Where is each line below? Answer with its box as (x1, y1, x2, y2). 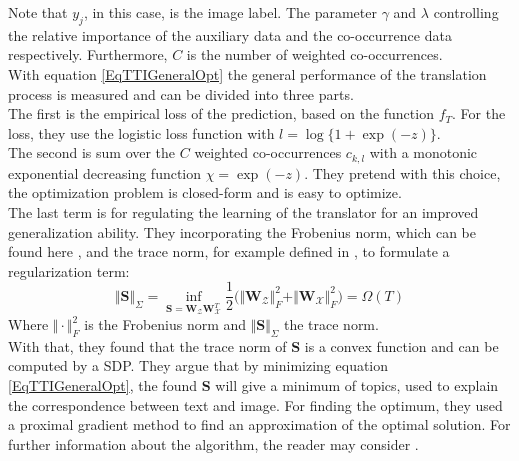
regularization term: (8, 260, 130, 281)
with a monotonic (369, 142, 478, 163)
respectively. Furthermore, (8, 44, 168, 65)
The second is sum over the (8, 142, 176, 163)
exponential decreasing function (8, 162, 202, 183)
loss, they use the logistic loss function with (8, 122, 275, 143)
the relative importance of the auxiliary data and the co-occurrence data (8, 24, 452, 45)
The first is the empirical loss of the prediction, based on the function (8, 103, 434, 124)
